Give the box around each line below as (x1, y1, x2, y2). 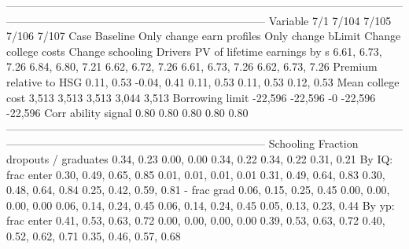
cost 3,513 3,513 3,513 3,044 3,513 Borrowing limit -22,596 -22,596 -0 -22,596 (6, 89, 376, 105)
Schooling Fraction (268, 135, 359, 152)
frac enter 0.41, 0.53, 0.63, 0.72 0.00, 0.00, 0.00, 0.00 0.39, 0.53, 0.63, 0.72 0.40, (6, 212, 385, 229)
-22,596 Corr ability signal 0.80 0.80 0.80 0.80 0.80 (6, 104, 249, 121)
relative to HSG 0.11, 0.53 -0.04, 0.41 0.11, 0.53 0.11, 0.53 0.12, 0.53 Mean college (6, 73, 400, 90)
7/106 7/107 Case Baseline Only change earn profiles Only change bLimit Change (6, 27, 401, 44)
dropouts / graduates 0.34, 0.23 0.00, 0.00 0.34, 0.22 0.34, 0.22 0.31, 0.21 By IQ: (6, 150, 393, 167)
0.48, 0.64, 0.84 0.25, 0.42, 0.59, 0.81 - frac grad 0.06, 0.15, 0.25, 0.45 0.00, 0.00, (6, 181, 390, 198)
